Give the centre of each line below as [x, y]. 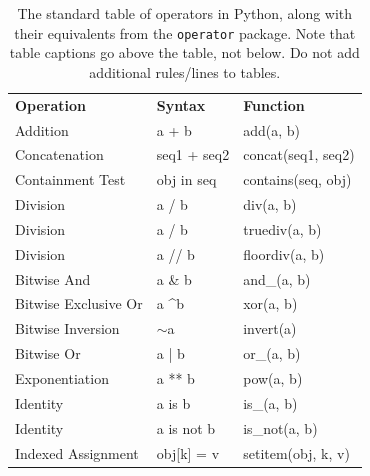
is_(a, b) [270, 402]
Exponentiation [62, 377]
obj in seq [186, 179]
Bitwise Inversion [67, 328]
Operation [51, 104]
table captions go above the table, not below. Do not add [184, 52]
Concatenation [59, 154]
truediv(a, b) [282, 228]
